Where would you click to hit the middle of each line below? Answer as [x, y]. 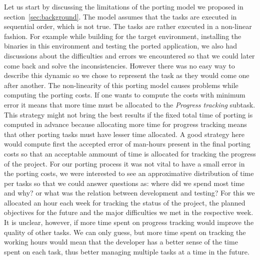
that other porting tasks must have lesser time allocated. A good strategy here [124, 134]
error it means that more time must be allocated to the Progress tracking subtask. [130, 104]
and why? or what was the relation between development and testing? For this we [129, 193]
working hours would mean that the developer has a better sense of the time [121, 242]
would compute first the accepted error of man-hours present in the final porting [127, 144]
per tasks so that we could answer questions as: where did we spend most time [124, 183]
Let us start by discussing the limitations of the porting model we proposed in [124, 6]
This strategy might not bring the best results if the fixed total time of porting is [128, 114]
